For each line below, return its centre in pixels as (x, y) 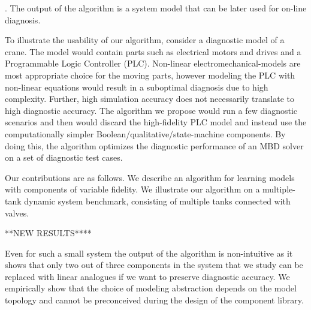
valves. (17, 213)
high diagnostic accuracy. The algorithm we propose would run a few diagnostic (151, 110)
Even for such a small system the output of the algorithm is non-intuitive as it (149, 253)
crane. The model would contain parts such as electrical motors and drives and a (153, 51)
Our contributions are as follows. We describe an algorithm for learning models (150, 177)
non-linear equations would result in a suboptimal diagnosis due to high (137, 87)
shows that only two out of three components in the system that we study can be (154, 265)
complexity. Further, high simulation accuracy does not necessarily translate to (150, 99)
